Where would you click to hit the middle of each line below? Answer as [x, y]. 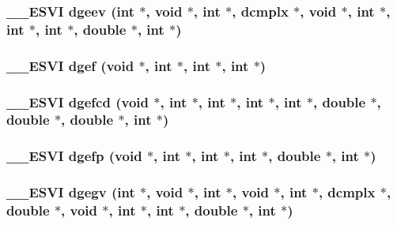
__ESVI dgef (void [70, 65]
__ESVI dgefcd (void [78, 101]
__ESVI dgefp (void [74, 156]
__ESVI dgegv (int [71, 192]
